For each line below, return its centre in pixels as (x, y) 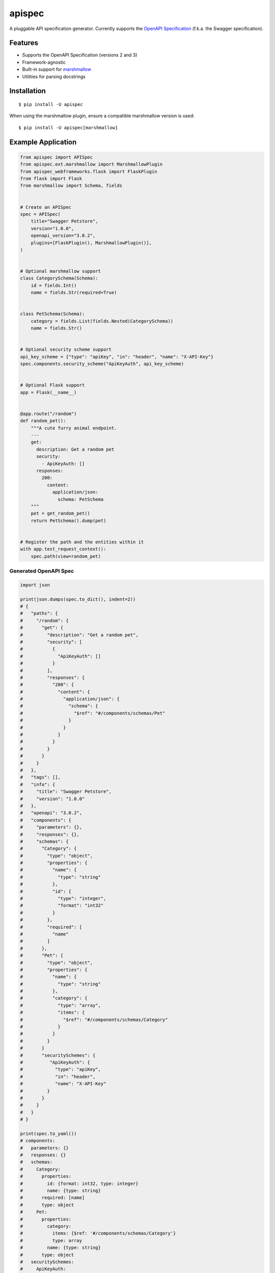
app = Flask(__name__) (48, 392)
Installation (28, 91)
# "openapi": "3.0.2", (51, 813)
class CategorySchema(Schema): (59, 278)
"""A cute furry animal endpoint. (74, 428)
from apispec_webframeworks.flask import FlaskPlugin (89, 171)
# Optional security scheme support (66, 350)
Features (24, 43)
